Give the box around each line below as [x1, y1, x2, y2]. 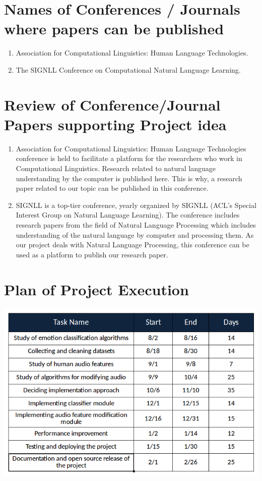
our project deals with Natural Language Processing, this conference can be [16, 239, 249, 250]
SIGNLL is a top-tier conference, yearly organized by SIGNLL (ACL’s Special [16, 199, 256, 210]
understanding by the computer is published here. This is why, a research [16, 173, 242, 183]
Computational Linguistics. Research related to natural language [16, 163, 216, 173]
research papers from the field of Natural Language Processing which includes [16, 219, 256, 230]
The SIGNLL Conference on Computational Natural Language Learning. [16, 64, 241, 75]
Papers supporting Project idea [4, 114, 227, 134]
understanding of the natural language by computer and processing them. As [16, 229, 254, 240]
